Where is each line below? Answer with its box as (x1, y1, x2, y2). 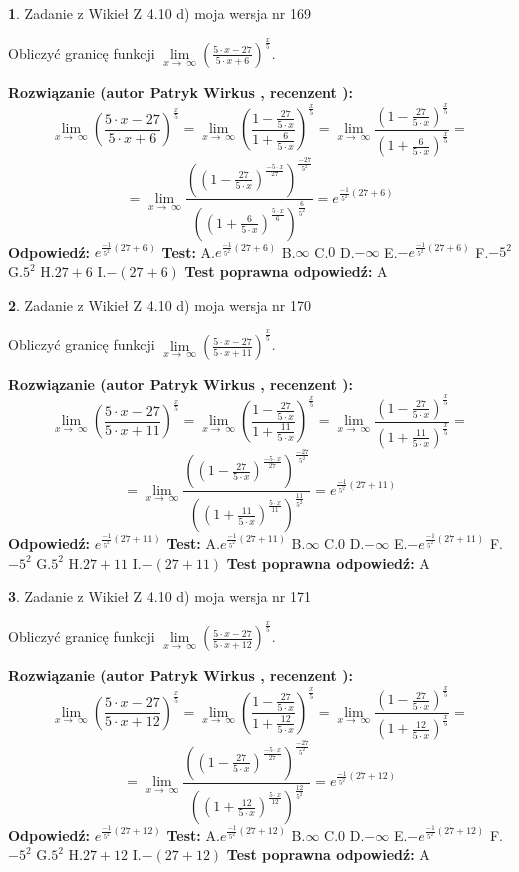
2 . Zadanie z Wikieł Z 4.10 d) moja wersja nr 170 (8, 294, 312, 315)
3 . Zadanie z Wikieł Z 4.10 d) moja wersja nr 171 (8, 586, 312, 607)
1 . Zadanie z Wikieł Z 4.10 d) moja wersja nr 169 (8, 3, 312, 23)
